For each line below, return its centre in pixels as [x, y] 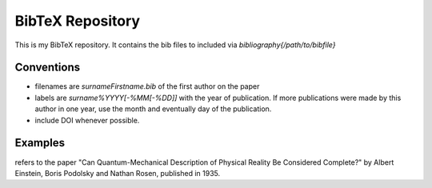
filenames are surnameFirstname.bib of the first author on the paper [147, 86]
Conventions [48, 68]
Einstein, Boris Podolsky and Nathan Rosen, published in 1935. [117, 173]
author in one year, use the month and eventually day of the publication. [153, 109]
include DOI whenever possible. [87, 120]
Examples [40, 143]
